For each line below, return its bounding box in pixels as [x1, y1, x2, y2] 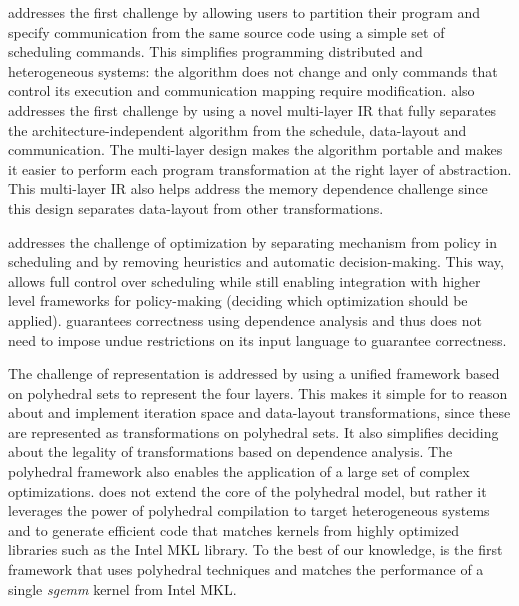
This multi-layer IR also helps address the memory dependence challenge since [8, 178, 488, 199]
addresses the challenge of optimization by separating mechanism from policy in [8, 231, 497, 252]
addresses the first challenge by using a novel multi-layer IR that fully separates [8, 99, 497, 120]
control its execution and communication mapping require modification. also [8, 80, 475, 101]
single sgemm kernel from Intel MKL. [8, 578, 237, 599]
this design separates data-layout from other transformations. [8, 197, 384, 218]
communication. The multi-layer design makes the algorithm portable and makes [8, 139, 503, 160]
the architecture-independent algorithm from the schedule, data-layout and [8, 119, 467, 140]
